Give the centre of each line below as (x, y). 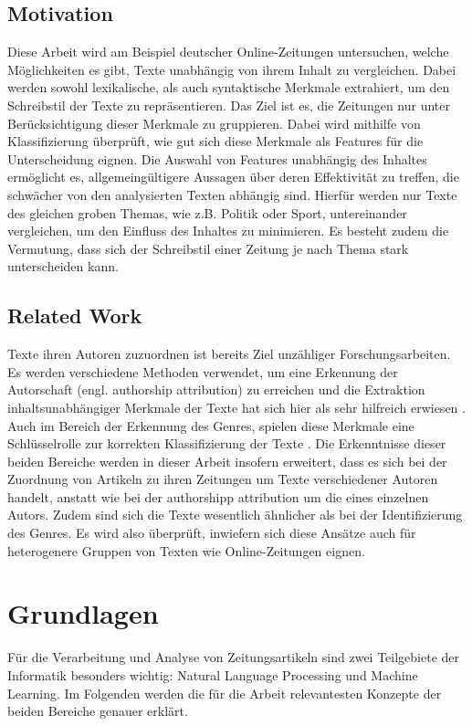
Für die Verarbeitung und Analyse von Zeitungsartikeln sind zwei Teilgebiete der (234, 657)
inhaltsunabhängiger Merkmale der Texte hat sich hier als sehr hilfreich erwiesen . (236, 407)
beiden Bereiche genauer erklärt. (98, 711)
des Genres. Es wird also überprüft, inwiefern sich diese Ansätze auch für (212, 533)
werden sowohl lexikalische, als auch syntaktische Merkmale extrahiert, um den (229, 87)
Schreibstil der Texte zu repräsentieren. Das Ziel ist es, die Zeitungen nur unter (229, 105)
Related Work (75, 316)
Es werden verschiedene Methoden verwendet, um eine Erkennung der (203, 371)
